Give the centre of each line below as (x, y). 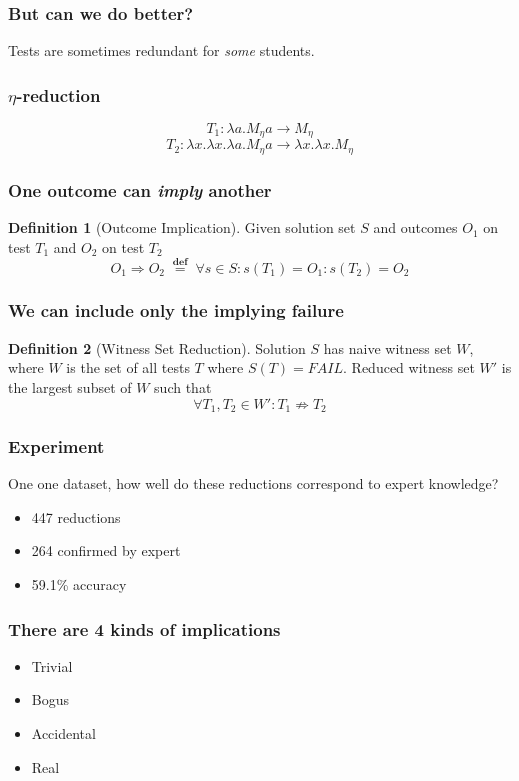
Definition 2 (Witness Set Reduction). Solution (157, 347)
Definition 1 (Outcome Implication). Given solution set (182, 227)
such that (183, 386)
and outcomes (415, 227)
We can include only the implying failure (176, 310)
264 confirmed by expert (106, 550)
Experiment (56, 445)
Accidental (63, 733)
